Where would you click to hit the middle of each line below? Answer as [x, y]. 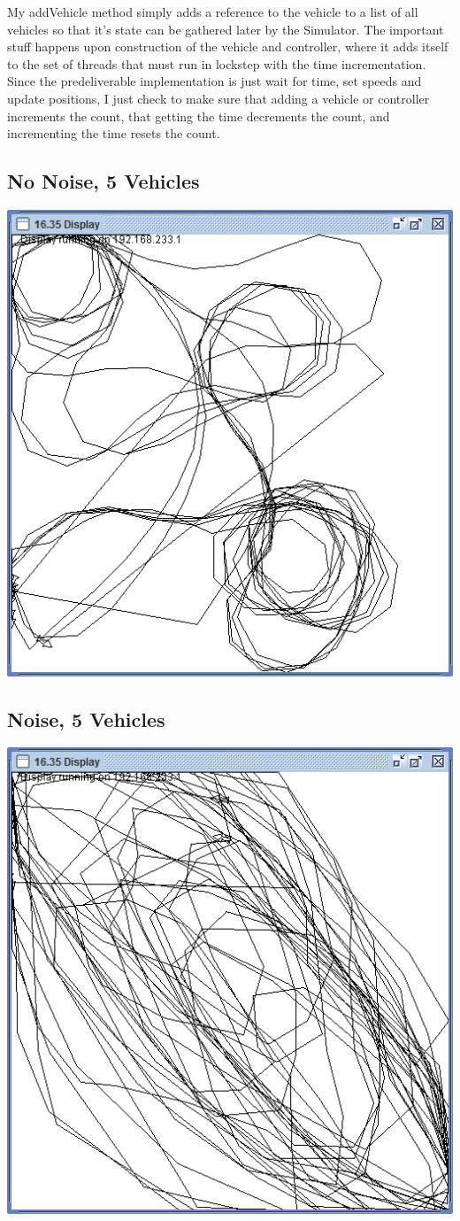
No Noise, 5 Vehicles [103, 181]
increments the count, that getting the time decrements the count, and [199, 116]
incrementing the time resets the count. [114, 133]
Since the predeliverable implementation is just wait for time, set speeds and [215, 81]
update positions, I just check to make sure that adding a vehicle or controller [218, 98]
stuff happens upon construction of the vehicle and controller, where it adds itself [228, 46]
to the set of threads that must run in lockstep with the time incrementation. [217, 63]
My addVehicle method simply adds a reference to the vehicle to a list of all [213, 12]
